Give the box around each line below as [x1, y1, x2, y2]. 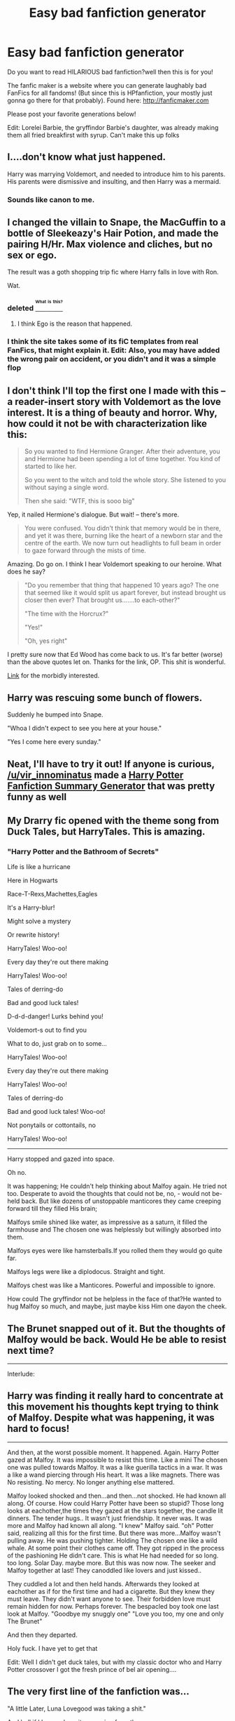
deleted [7, 303, 34, 313]
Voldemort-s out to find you [7, 1026, 87, 1035]
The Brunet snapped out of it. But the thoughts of [7, 1322, 226, 1334]
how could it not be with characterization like [7, 418, 208, 430]
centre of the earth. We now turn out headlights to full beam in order [24, 539, 222, 547]
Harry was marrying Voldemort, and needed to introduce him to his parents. [7, 170, 226, 178]
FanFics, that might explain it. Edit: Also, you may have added [7, 345, 220, 355]
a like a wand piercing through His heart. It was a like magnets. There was [7, 1470, 220, 1479]
